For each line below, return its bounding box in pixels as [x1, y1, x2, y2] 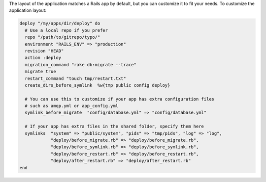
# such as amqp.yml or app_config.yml [25, 103, 118, 109]
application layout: [9, 7, 47, 13]
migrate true [25, 69, 56, 75]
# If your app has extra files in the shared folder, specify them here [25, 124, 204, 130]
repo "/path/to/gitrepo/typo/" [25, 34, 100, 40]
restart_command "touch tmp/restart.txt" [25, 76, 127, 81]
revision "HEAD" [25, 48, 64, 53]
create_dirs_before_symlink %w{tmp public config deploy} [25, 82, 170, 88]
